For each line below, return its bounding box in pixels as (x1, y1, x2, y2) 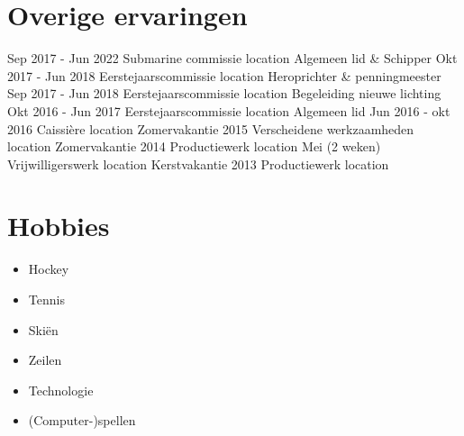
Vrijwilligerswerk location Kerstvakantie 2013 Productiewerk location (7, 154, 389, 173)
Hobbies (7, 207, 110, 244)
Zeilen (28, 350, 62, 369)
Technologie (28, 380, 94, 399)
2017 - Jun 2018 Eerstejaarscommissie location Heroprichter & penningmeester (7, 66, 441, 85)
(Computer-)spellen (28, 411, 136, 430)
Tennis (28, 290, 65, 308)
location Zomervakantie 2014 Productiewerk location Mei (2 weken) (7, 137, 381, 156)
